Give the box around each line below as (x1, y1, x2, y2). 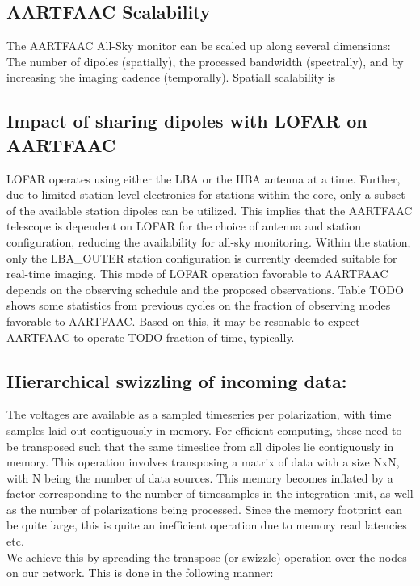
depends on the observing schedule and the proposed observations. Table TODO (6, 280, 404, 297)
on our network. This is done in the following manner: (6, 564, 274, 581)
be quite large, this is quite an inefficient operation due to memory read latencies (6, 516, 407, 533)
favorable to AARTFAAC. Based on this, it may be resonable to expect (6, 312, 360, 329)
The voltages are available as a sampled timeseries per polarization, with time (6, 406, 392, 423)
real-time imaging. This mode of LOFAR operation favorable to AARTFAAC (6, 265, 388, 282)
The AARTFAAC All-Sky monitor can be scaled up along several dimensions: (6, 37, 391, 54)
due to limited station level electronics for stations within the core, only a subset (6, 186, 405, 203)
